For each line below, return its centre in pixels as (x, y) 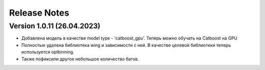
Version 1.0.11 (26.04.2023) (55, 26)
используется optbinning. (48, 52)
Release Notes (39, 13)
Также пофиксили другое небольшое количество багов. (80, 59)
